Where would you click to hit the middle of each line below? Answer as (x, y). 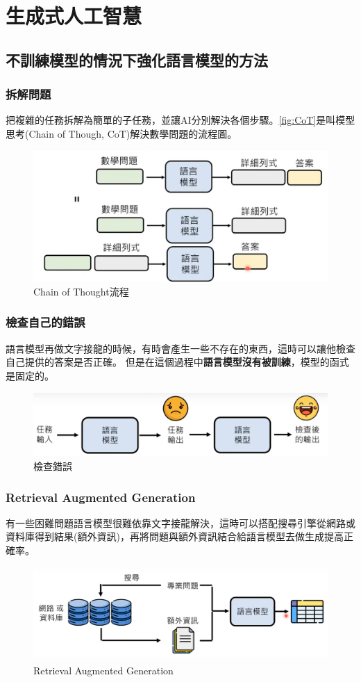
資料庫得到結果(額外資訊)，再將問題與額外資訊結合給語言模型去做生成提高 (175, 536)
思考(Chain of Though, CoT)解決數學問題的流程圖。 (121, 133)
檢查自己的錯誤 (45, 322)
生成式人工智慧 (74, 16)
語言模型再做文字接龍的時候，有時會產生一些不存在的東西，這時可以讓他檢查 (180, 348)
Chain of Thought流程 (81, 291)
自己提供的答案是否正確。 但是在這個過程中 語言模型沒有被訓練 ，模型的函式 (177, 362)
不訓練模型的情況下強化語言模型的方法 (137, 59)
